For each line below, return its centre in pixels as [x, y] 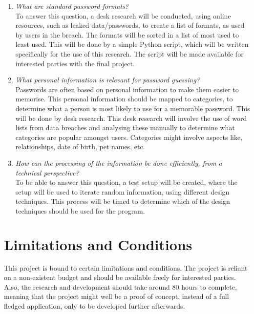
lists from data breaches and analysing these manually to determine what [125, 128]
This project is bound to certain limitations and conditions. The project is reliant [126, 267]
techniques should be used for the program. [80, 210]
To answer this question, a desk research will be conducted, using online [123, 15]
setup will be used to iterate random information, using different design [122, 191]
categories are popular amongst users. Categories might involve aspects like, [129, 137]
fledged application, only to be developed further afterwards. [95, 305]
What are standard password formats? [72, 6]
